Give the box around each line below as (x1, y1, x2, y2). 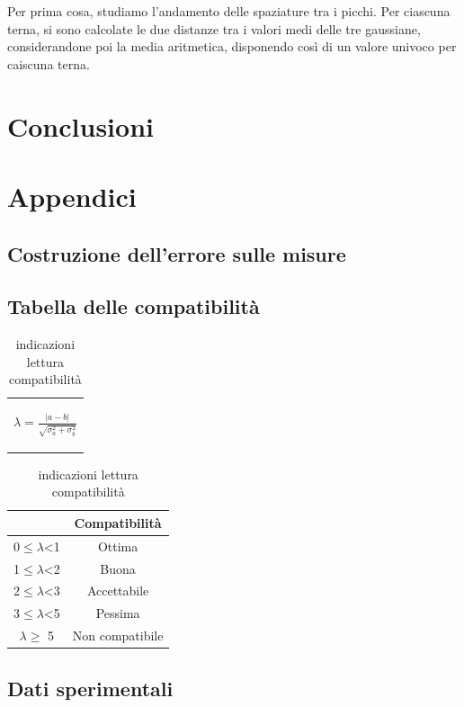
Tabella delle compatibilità (7, 292, 260, 320)
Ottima (97, 536, 138, 555)
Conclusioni (7, 107, 154, 144)
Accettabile (86, 581, 149, 600)
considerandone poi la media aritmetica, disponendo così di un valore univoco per (7, 37, 457, 56)
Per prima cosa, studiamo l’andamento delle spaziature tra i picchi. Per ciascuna (7, 2, 451, 20)
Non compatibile (72, 626, 164, 645)
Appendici (7, 177, 137, 214)
